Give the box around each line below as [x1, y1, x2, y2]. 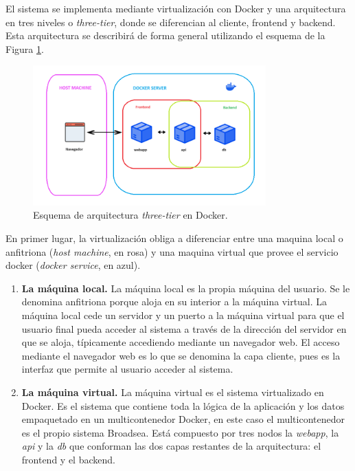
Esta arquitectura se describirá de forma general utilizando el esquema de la [5, 28, 325, 43]
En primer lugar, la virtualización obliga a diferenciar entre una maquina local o [5, 231, 343, 245]
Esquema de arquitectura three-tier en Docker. [33, 208, 228, 222]
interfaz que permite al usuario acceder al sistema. [21, 362, 233, 376]
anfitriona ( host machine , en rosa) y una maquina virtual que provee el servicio [5, 244, 339, 259]
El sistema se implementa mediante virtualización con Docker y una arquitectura [5, 1, 346, 15]
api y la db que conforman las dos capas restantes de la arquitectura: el [21, 439, 321, 453]
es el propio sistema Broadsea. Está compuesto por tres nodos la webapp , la [21, 425, 339, 439]
